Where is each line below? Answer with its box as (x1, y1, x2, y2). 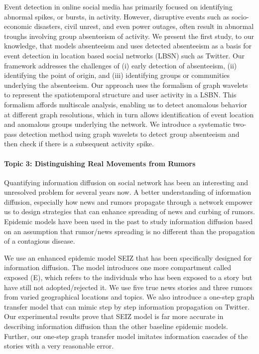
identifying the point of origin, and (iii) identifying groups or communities (4, 70, 230, 80)
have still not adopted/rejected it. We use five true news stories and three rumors (4, 282, 253, 292)
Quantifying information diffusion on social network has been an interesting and (4, 177, 249, 187)
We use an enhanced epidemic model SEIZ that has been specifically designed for (4, 252, 252, 263)
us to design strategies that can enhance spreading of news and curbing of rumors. (4, 206, 255, 217)
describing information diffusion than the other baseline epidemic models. (4, 321, 228, 332)
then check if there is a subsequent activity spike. (4, 138, 154, 149)
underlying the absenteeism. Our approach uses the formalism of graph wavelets (4, 79, 248, 90)
